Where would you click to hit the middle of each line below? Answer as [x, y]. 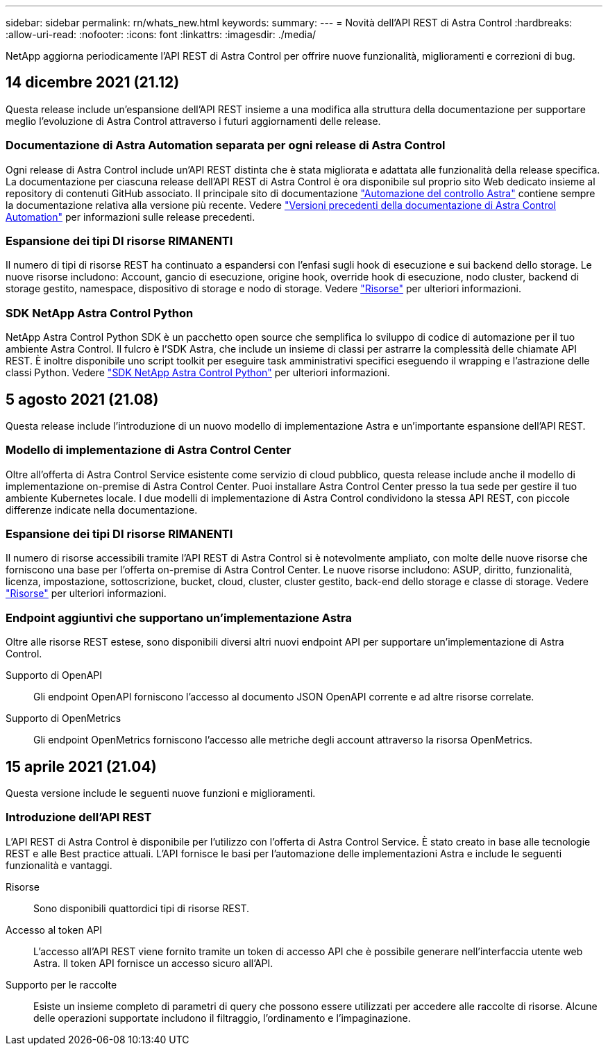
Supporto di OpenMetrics [64, 718]
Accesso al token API [54, 930]
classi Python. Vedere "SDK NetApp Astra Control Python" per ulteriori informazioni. [198, 373]
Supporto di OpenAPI [54, 675]
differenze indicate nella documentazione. [102, 510]
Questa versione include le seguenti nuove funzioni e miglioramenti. [161, 793]
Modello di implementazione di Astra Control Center [149, 450]
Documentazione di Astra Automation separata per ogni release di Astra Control [226, 145]
